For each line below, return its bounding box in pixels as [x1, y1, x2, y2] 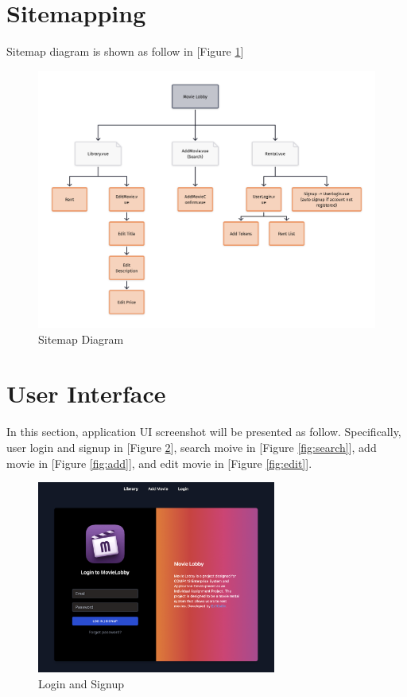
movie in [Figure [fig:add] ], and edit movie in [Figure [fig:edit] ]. [6, 454, 312, 471]
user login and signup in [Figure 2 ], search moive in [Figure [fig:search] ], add [6, 439, 377, 455]
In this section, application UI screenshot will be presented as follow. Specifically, [6, 423, 401, 440]
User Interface [6, 377, 166, 410]
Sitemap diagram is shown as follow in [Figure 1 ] [6, 43, 244, 60]
